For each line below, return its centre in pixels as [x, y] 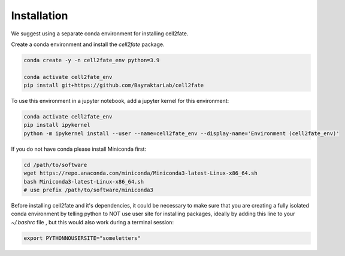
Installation [40, 16]
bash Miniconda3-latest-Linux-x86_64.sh [84, 182]
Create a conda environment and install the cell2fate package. [88, 44]
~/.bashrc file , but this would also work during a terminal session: [92, 222]
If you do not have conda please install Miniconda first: [79, 149]
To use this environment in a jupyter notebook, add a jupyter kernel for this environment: [120, 101]
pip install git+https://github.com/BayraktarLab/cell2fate [114, 86]
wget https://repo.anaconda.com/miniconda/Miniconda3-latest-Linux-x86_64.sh [140, 173]
